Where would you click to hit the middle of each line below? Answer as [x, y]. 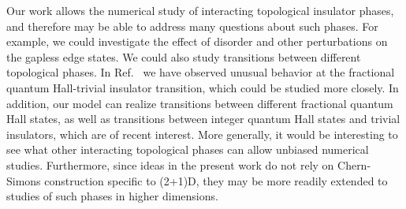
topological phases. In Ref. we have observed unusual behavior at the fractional [201, 72]
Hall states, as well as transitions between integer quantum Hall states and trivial [203, 119]
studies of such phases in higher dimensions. [112, 196]
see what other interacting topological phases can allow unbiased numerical [188, 149]
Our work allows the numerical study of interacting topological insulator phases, [200, 10]
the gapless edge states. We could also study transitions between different [184, 56]
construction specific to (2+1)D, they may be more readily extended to [216, 180]
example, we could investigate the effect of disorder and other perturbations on [197, 41]
